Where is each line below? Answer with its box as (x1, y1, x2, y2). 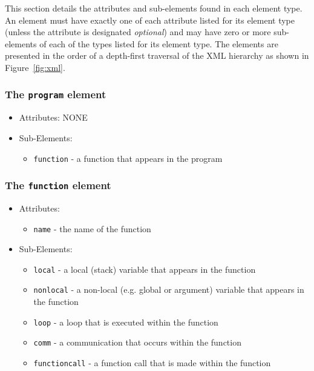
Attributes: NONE (19, 111, 88, 124)
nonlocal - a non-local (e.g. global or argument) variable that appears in (33, 283, 304, 296)
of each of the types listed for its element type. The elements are (39, 37, 278, 50)
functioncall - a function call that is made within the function (33, 356, 271, 369)
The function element (5, 178, 111, 193)
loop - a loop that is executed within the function (33, 315, 218, 328)
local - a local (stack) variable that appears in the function (33, 262, 256, 275)
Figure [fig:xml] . (5, 61, 65, 73)
